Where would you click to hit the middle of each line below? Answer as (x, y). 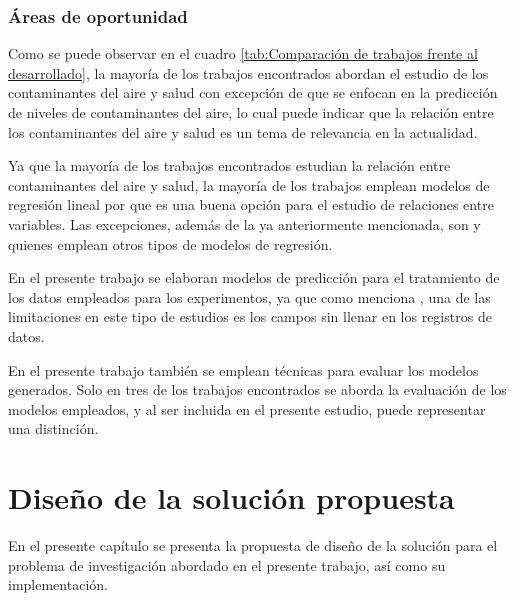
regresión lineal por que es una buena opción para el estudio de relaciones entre (251, 204)
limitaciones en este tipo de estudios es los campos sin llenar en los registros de (250, 316)
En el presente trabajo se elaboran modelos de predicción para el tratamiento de (254, 277)
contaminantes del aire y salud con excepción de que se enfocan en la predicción (253, 92)
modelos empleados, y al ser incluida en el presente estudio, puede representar (247, 408)
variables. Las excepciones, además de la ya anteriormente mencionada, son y (244, 223)
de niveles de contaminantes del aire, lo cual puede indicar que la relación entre (251, 112)
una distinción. (53, 428)
